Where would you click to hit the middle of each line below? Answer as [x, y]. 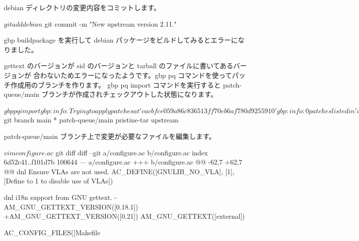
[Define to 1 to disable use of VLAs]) [58, 181]
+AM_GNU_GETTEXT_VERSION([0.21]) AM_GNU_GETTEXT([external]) [124, 216]
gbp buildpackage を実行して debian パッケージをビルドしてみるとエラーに [121, 40]
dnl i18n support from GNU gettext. [58, 197]
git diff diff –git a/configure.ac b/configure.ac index [132, 152]
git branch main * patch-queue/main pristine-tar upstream [91, 120]
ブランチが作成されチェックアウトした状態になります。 [129, 94]
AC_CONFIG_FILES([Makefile [52, 232]
